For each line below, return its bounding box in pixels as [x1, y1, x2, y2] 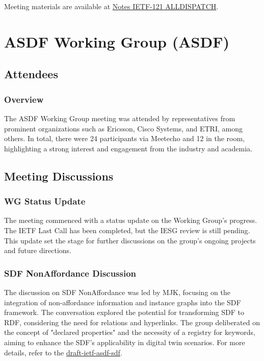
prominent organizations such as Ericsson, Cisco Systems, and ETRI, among [4, 123, 243, 133]
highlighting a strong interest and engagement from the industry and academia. [4, 143, 252, 153]
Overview [4, 93, 44, 105]
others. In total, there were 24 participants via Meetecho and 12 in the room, [4, 133, 245, 144]
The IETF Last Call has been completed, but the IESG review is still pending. [4, 224, 250, 235]
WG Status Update [4, 195, 86, 208]
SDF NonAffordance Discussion [4, 266, 137, 279]
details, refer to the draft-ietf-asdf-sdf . [4, 347, 122, 357]
